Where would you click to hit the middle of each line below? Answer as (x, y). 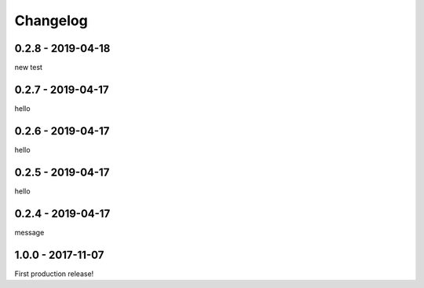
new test (29, 68)
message (29, 232)
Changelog (51, 20)
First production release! (54, 273)
